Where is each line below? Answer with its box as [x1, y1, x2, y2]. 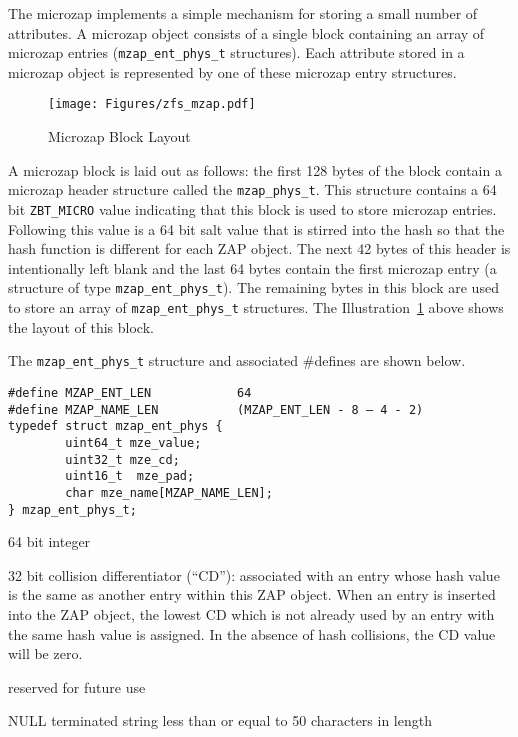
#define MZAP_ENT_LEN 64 [8, 385, 252, 400]
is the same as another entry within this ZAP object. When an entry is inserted [8, 584, 496, 605]
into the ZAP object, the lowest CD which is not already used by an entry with [8, 603, 495, 624]
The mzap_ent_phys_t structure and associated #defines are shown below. [8, 350, 466, 371]
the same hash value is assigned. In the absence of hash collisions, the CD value [8, 623, 496, 644]
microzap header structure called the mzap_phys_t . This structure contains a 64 [8, 179, 497, 200]
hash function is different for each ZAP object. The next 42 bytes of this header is [8, 238, 511, 259]
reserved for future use [8, 676, 146, 697]
